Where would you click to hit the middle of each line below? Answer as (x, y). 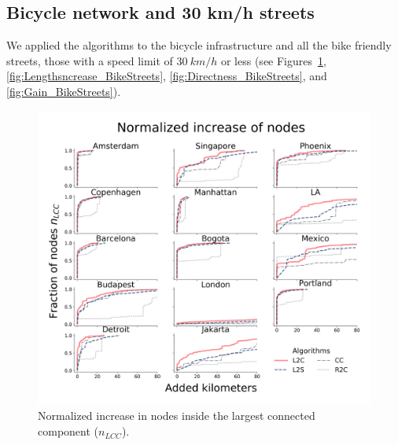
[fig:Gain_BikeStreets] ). (64, 91)
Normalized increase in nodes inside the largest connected (177, 416)
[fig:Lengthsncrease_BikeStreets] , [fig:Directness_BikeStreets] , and (167, 76)
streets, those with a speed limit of (90, 60)
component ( (68, 431)
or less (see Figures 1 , (273, 60)
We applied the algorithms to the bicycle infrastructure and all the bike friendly (199, 45)
